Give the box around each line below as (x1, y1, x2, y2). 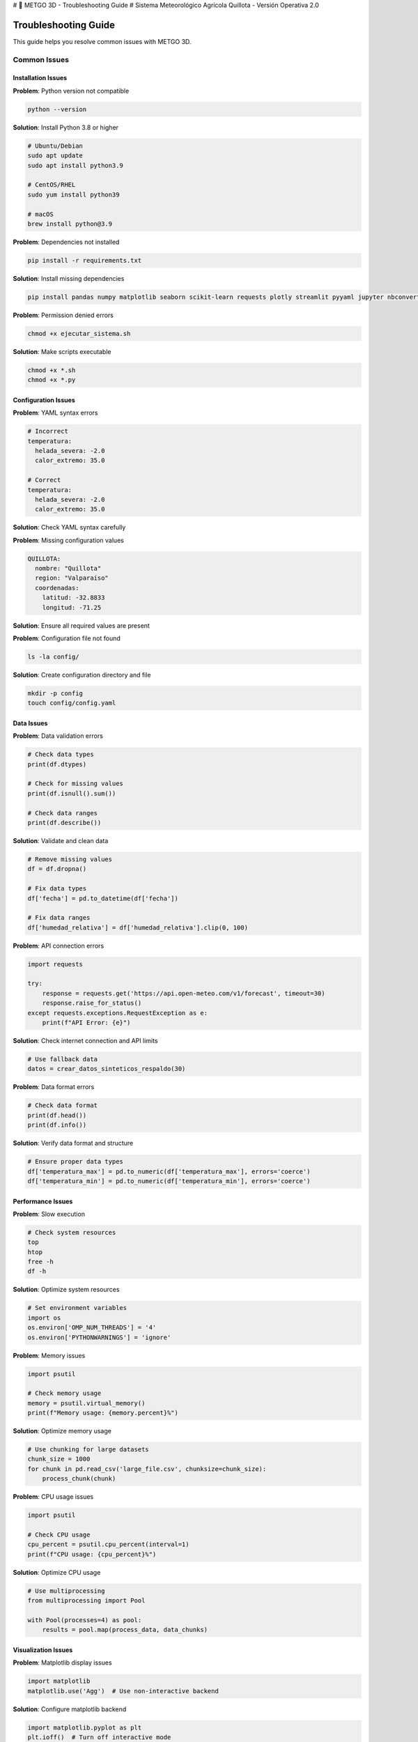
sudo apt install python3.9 (27, 161, 123, 169)
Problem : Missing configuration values (13, 536, 125, 544)
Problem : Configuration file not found (13, 634, 121, 642)
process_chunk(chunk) (42, 1474, 116, 1483)
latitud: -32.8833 (42, 594, 105, 602)
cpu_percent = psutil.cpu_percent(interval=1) (27, 1541, 189, 1548)
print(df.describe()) (27, 819, 102, 827)
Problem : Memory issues (13, 1351, 86, 1359)
